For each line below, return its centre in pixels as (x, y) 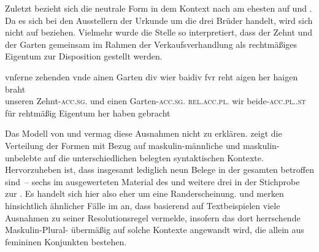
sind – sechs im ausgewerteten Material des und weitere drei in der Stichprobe (152, 181)
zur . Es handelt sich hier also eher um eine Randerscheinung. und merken (144, 193)
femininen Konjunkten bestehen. (66, 241)
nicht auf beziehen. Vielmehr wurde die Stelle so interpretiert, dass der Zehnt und (159, 32)
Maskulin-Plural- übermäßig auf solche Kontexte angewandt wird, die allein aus (155, 230)
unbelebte (23, 157)
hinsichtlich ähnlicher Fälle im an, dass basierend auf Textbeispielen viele (143, 205)
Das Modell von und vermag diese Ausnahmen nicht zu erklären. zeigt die (144, 133)
